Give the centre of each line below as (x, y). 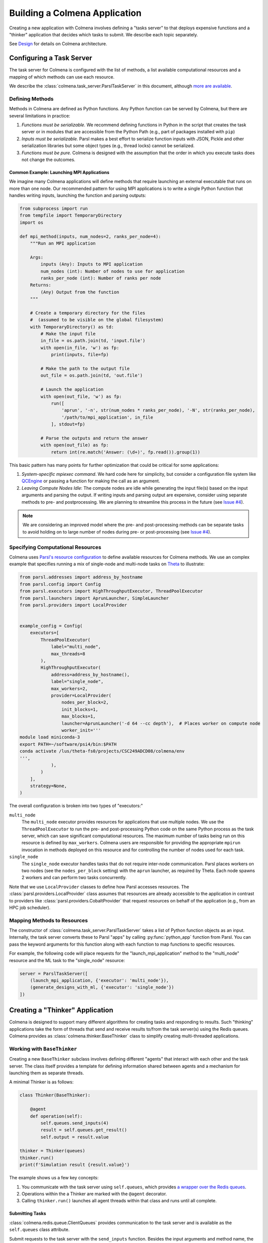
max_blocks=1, (79, 716)
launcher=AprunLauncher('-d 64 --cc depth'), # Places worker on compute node (161, 723)
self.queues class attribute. (39, 1230)
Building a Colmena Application (75, 13)
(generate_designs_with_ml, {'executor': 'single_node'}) (102, 987)
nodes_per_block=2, (85, 703)
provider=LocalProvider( (81, 695)
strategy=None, (48, 786)
